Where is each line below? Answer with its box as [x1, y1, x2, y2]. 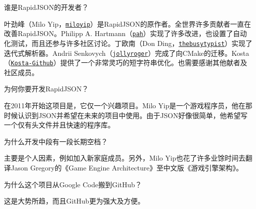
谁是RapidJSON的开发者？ [4, 2, 89, 12]
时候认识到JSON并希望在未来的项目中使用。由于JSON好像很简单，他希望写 [4, 110, 248, 120]
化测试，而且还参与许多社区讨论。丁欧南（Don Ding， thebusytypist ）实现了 [4, 38, 253, 48]
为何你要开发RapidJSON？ [4, 84, 89, 94]
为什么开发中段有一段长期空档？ [4, 136, 108, 146]
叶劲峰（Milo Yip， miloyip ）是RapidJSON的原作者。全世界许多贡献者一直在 [4, 18, 251, 29]
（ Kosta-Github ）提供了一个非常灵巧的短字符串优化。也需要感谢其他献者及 [4, 57, 247, 68]
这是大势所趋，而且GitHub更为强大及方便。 [4, 196, 145, 206]
